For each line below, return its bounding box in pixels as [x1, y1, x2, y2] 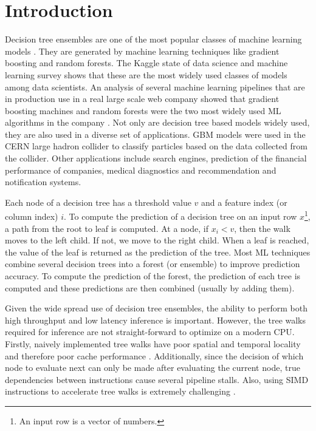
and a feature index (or [201, 195, 287, 208]
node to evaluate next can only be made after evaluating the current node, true [5, 361, 300, 374]
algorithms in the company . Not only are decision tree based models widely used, [5, 116, 310, 129]
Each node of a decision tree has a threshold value [5, 195, 191, 208]
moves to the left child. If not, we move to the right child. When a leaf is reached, [5, 234, 309, 246]
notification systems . [5, 175, 81, 188]
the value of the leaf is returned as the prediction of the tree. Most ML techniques [5, 245, 311, 258]
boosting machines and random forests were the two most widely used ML [5, 104, 281, 117]
